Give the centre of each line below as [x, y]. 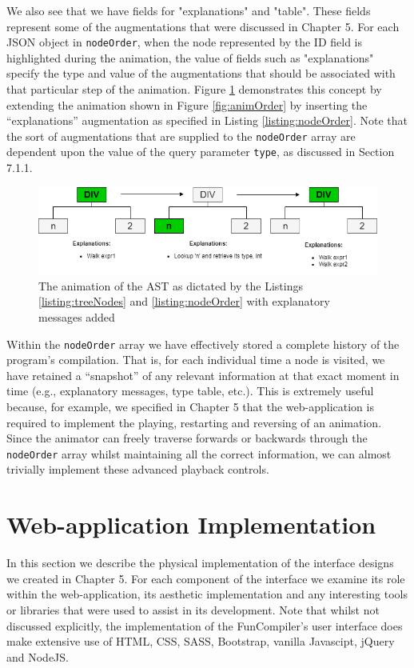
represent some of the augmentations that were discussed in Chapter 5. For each [203, 26]
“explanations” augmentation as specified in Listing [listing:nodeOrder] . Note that [207, 120]
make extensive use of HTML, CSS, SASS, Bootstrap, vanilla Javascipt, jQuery [201, 641]
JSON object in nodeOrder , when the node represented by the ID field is [185, 42]
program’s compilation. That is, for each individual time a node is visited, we [196, 360]
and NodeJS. [38, 656]
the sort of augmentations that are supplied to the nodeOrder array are [181, 136]
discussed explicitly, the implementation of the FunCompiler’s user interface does [205, 625]
